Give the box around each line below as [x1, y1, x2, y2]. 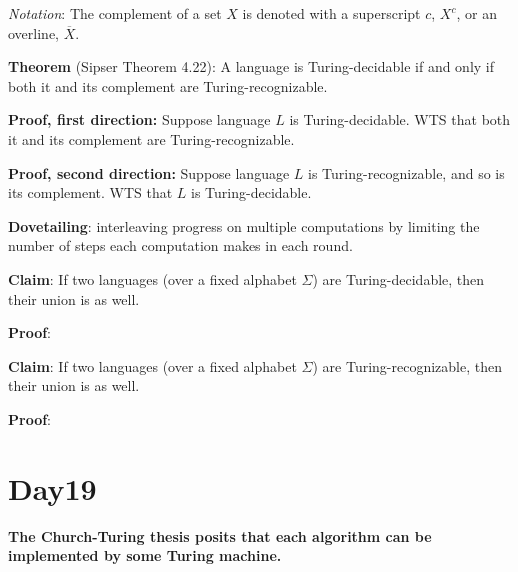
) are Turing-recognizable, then [312, 355, 502, 376]
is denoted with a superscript [242, 3, 421, 23]
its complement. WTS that [8, 182, 173, 203]
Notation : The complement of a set [8, 3, 222, 23]
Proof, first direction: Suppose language [8, 109, 271, 130]
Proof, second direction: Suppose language [8, 162, 290, 183]
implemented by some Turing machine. [8, 545, 282, 566]
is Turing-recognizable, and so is [308, 162, 505, 183]
